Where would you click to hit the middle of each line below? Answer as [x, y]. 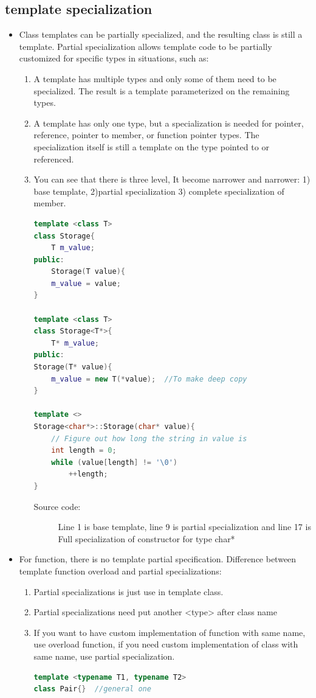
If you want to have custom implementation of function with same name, [170, 632]
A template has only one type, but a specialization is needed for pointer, [169, 123]
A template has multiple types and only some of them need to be [155, 78]
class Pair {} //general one [92, 689]
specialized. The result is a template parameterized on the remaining [162, 90]
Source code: [57, 506]
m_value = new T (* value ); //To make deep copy [149, 379]
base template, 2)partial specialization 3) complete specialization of [159, 191]
